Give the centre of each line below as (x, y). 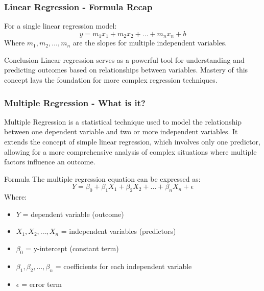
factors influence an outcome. (50, 162)
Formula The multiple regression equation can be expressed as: (102, 178)
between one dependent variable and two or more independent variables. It (121, 131)
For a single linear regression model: (61, 26)
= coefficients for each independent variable (124, 266)
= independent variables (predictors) (118, 231)
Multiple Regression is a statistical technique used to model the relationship (123, 121)
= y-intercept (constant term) (72, 248)
